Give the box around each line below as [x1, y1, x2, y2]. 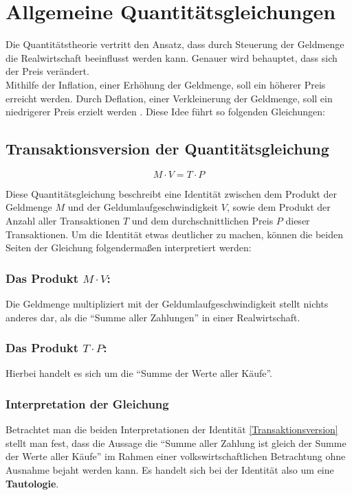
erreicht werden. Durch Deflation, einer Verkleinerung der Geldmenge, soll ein [5, 91, 333, 105]
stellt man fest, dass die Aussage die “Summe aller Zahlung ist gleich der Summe [5, 435, 346, 450]
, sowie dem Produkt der [226, 200, 331, 214]
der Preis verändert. [5, 64, 89, 78]
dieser [285, 214, 310, 228]
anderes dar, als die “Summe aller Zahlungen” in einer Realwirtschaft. [5, 310, 300, 324]
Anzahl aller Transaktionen [5, 214, 120, 228]
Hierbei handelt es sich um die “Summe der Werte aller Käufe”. [5, 366, 273, 380]
